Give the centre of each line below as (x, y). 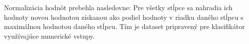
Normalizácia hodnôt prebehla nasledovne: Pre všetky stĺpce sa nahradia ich (118, 7)
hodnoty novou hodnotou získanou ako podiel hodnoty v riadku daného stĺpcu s (124, 17)
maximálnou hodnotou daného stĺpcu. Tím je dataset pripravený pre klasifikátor (124, 26)
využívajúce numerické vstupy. (49, 36)
